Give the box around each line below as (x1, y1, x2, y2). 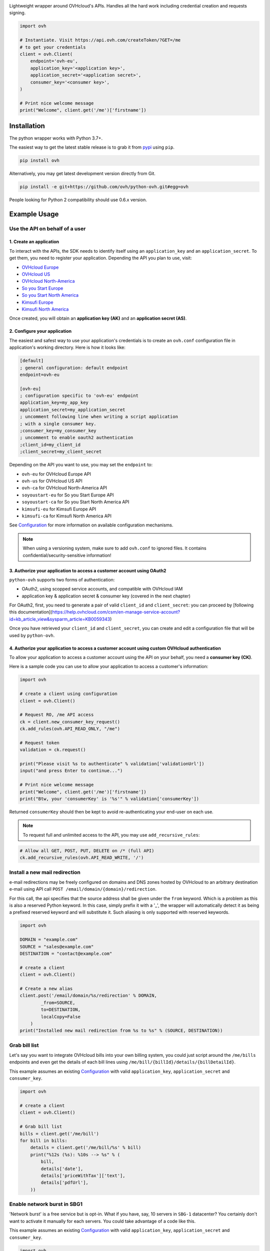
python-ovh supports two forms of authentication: (9, 576, 115, 582)
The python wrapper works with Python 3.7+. (9, 135, 102, 141)
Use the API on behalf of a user (9, 225, 86, 232)
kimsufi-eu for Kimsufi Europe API (21, 506, 96, 512)
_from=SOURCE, (40, 1000, 75, 1005)
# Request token (19, 740, 60, 746)
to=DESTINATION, (40, 1007, 81, 1013)
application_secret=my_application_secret (19, 407, 125, 412)
